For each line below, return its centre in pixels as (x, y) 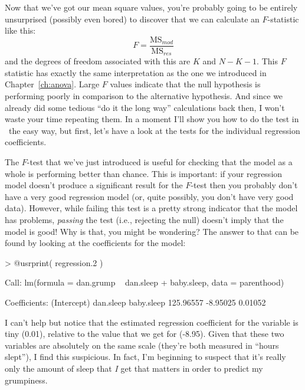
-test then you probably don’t (244, 185)
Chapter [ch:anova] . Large (52, 84)
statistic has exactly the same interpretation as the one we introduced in (136, 72)
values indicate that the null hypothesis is (185, 84)
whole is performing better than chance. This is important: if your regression (144, 173)
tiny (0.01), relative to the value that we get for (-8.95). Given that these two (145, 334)
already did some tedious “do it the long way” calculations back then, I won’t (145, 107)
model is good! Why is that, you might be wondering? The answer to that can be (152, 231)
